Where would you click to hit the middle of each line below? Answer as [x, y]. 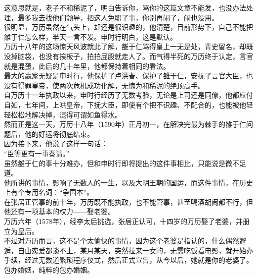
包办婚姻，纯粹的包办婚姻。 [49, 270]
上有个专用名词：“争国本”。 [49, 192]
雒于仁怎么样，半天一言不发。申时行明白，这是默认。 [90, 36]
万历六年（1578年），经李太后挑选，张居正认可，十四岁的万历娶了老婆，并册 [127, 221]
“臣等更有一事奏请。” [37, 153]
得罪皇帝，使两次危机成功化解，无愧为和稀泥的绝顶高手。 [111, 85]
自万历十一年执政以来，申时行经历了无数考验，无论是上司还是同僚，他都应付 [128, 95]
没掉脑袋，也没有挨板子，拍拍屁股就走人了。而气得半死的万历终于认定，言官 [128, 56]
